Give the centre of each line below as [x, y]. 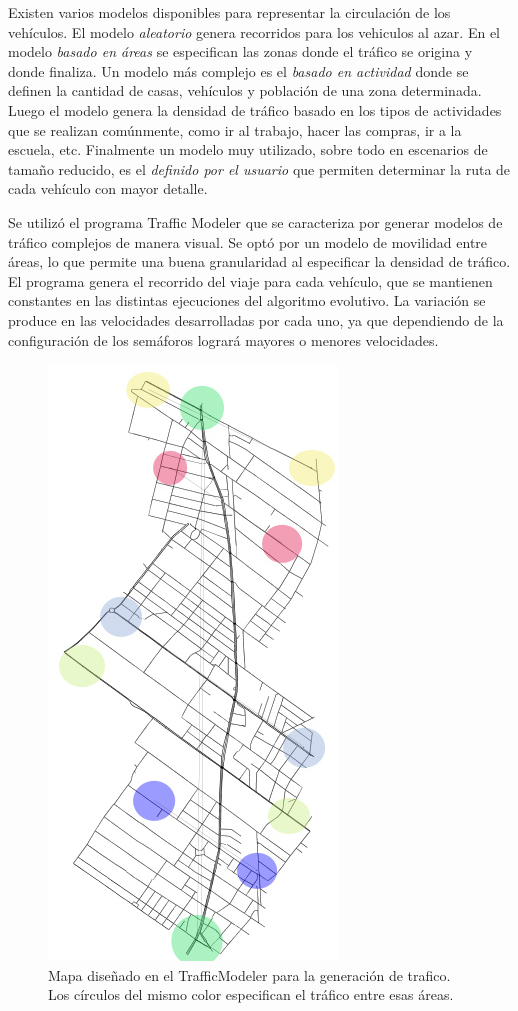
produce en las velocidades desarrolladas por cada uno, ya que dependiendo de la [256, 319]
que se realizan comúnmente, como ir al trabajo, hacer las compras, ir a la [235, 129]
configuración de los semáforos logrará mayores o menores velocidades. [223, 339]
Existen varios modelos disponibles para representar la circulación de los [229, 12]
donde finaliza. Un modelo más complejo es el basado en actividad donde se [238, 70]
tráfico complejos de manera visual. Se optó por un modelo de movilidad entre [248, 241]
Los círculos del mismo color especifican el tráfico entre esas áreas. [251, 994]
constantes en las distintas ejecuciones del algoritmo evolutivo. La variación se [247, 300]
